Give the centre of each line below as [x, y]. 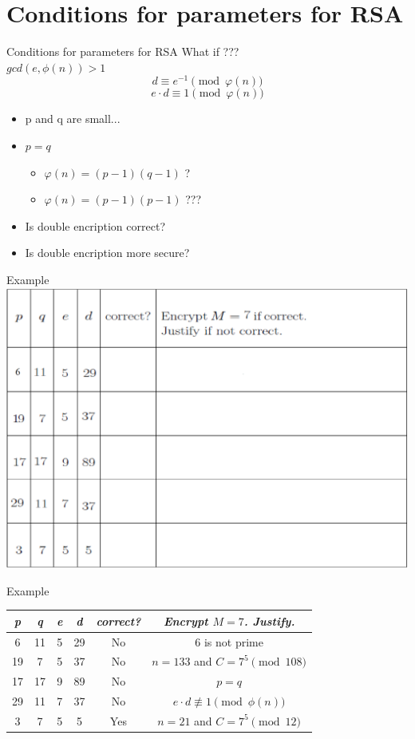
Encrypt [186, 620]
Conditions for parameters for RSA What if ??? [123, 51]
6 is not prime [229, 641]
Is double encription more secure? [107, 253]
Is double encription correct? [95, 225]
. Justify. [269, 620]
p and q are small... [73, 119]
